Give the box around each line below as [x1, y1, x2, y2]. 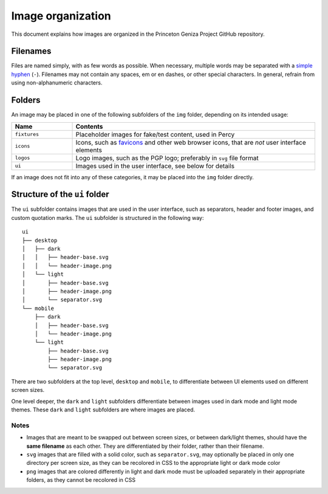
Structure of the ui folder [11, 189, 109, 200]
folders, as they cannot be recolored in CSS [26, 476, 136, 484]
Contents [75, 122, 103, 131]
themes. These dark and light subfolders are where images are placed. [11, 406, 196, 413]
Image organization [11, 9, 112, 22]
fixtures [15, 131, 39, 138]
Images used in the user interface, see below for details [75, 162, 235, 170]
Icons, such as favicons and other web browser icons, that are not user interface [75, 138, 306, 146]
